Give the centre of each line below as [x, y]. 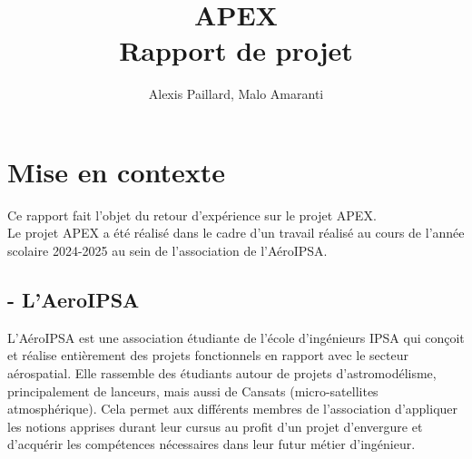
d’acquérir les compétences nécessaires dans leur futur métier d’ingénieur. [211, 444]
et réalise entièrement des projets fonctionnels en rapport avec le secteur [208, 355]
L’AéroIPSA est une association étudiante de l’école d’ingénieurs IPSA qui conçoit [236, 337]
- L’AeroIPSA [74, 300]
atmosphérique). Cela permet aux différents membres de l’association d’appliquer [233, 409]
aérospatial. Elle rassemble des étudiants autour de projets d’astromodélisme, [222, 373]
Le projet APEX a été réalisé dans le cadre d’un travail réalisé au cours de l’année [236, 233]
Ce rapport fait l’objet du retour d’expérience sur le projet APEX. [192, 215]
